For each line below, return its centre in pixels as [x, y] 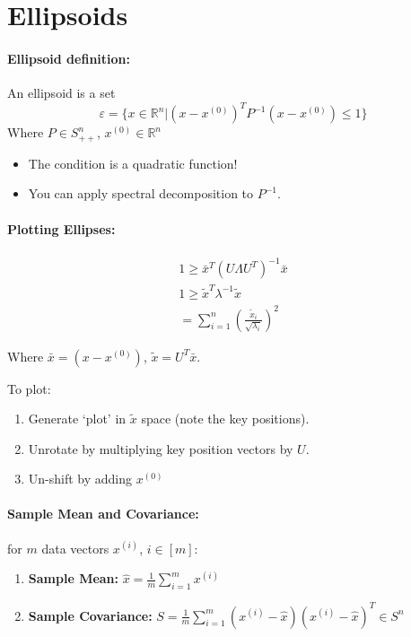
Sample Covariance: [90, 615]
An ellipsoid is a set [61, 93]
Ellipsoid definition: [69, 58]
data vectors [75, 548]
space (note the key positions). [225, 419]
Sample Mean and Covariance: [103, 514]
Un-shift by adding [80, 479]
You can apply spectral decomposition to [141, 193]
